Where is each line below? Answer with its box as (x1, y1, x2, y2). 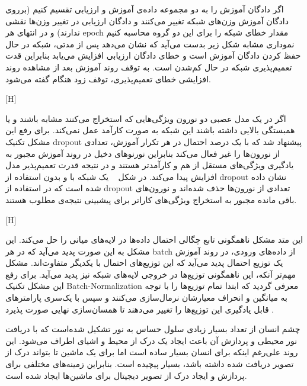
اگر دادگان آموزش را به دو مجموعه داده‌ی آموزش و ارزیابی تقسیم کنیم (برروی (5, 3, 284, 15)
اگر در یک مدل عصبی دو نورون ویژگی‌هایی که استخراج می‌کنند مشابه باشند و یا (5, 112, 286, 124)
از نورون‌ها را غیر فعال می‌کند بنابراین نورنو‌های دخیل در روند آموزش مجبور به (5, 147, 280, 159)
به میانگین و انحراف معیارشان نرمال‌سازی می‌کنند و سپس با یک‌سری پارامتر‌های (5, 291, 288, 304)
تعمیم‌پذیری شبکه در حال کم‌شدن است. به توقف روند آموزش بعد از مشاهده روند (5, 60, 292, 73)
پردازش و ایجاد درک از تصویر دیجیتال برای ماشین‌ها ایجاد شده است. (5, 369, 247, 381)
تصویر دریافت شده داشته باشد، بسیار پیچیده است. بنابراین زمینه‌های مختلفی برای (5, 358, 294, 370)
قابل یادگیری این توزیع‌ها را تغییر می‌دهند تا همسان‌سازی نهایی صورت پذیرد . (5, 303, 274, 315)
